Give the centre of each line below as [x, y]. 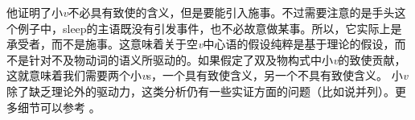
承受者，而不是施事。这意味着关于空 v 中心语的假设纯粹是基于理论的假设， [201, 44]
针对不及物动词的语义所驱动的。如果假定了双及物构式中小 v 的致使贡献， [217, 59]
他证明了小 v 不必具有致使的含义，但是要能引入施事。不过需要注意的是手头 [201, 12]
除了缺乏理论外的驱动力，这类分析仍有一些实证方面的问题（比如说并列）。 [201, 91]
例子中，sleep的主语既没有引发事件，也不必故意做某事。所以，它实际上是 [210, 28]
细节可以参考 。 [59, 107]
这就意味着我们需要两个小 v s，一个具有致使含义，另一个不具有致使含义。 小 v [207, 75]
